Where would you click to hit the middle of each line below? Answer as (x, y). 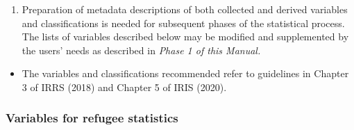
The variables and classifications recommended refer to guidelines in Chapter (185, 73)
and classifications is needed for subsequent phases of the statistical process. (183, 23)
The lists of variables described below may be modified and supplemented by (185, 36)
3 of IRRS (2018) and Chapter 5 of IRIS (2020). (124, 87)
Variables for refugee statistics (92, 118)
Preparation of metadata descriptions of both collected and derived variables (185, 9)
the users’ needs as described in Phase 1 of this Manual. (141, 50)
